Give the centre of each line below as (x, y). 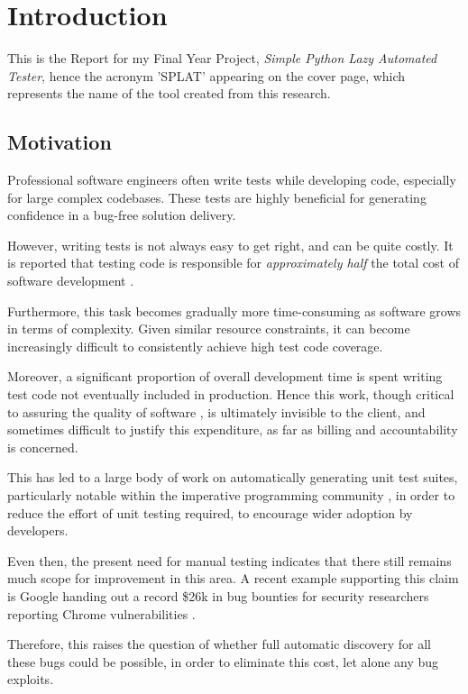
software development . (71, 281)
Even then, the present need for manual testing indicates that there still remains (229, 560)
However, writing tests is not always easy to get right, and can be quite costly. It (230, 245)
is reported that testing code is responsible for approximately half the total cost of (233, 263)
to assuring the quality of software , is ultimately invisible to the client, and (216, 411)
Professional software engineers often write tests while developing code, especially (232, 180)
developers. (38, 530)
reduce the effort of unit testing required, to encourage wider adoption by (210, 512)
